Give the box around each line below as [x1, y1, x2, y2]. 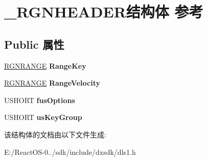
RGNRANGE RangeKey [4, 60, 86, 71]
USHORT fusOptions [4, 94, 75, 105]
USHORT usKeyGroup [4, 112, 82, 123]
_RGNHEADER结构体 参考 [4, 1, 203, 22]
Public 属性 [4, 36, 64, 52]
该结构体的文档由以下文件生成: [4, 129, 106, 139]
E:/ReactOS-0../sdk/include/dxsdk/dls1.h [4, 146, 136, 157]
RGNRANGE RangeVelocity [4, 77, 100, 88]
